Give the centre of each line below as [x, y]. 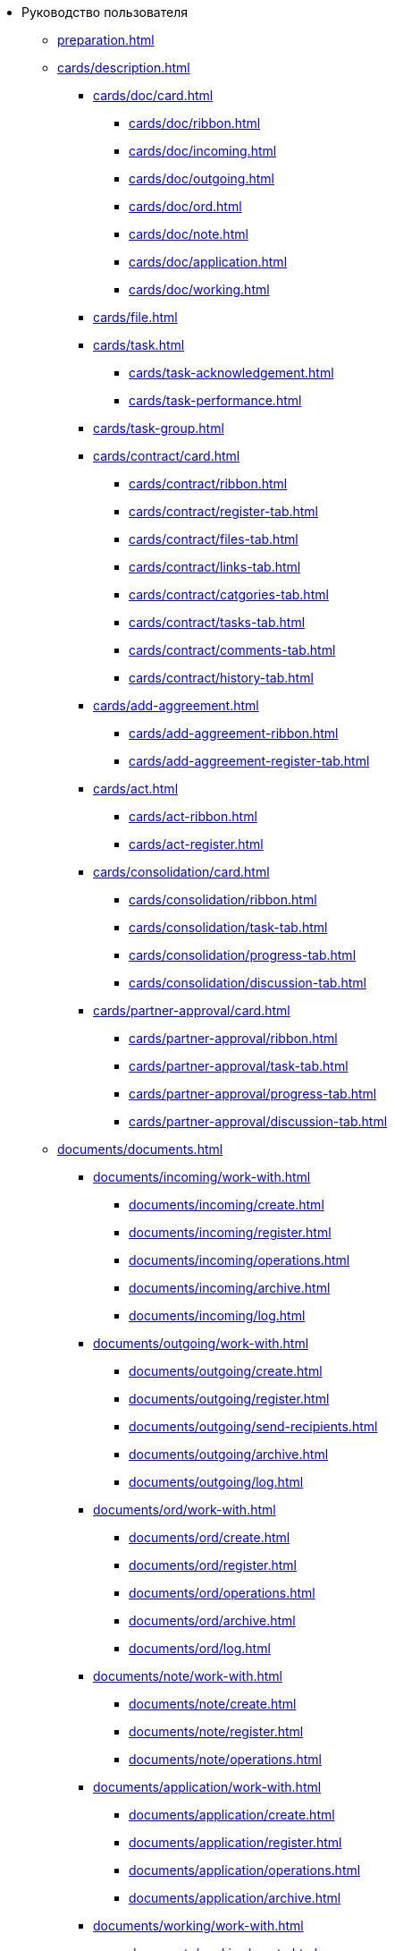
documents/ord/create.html [210, 1537]
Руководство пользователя [105, 12]
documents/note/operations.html [225, 1759]
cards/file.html [135, 317]
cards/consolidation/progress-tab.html [243, 955]
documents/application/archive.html [235, 1898]
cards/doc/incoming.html [203, 151]
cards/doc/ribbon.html [195, 123]
